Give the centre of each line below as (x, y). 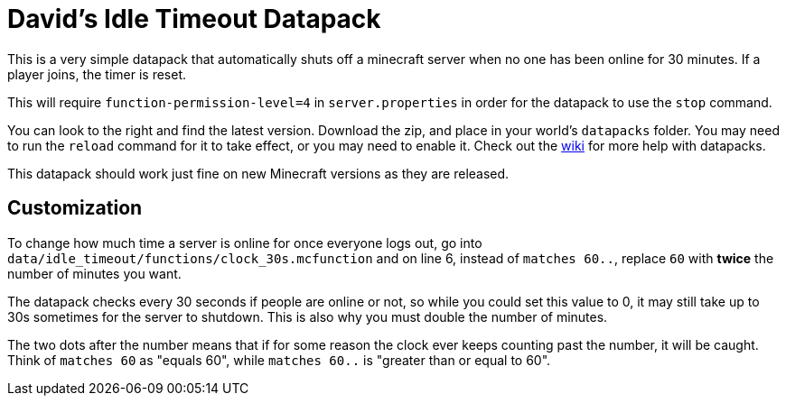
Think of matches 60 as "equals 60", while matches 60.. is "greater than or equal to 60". (279, 360)
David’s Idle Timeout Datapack (194, 19)
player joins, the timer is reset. (97, 74)
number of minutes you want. (94, 273)
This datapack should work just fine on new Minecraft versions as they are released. (258, 173)
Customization (75, 208)
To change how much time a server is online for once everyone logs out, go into (245, 243)
